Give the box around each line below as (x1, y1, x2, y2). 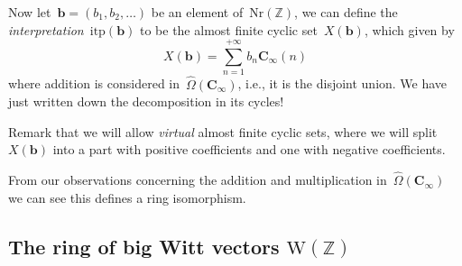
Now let (8, 3, 51, 21)
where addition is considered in (8, 74, 180, 93)
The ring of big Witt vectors (8, 232, 280, 260)
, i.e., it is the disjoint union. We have (237, 74, 448, 93)
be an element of (151, 3, 244, 21)
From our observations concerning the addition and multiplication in (8, 170, 387, 189)
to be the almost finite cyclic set (139, 20, 318, 39)
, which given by (364, 20, 455, 39)
